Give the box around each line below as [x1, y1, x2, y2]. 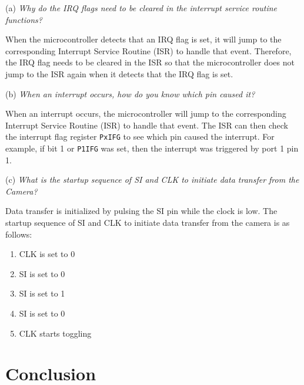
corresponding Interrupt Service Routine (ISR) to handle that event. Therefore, [5, 44, 292, 57]
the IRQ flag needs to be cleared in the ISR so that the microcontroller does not [5, 56, 295, 68]
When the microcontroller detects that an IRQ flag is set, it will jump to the [5, 33, 282, 45]
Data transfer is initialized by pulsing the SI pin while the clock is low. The [5, 205, 278, 217]
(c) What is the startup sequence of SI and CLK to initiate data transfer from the [5, 173, 299, 186]
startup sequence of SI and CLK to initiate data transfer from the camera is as [5, 216, 290, 229]
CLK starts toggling [19, 327, 92, 339]
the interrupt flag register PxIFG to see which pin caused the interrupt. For [5, 130, 275, 143]
